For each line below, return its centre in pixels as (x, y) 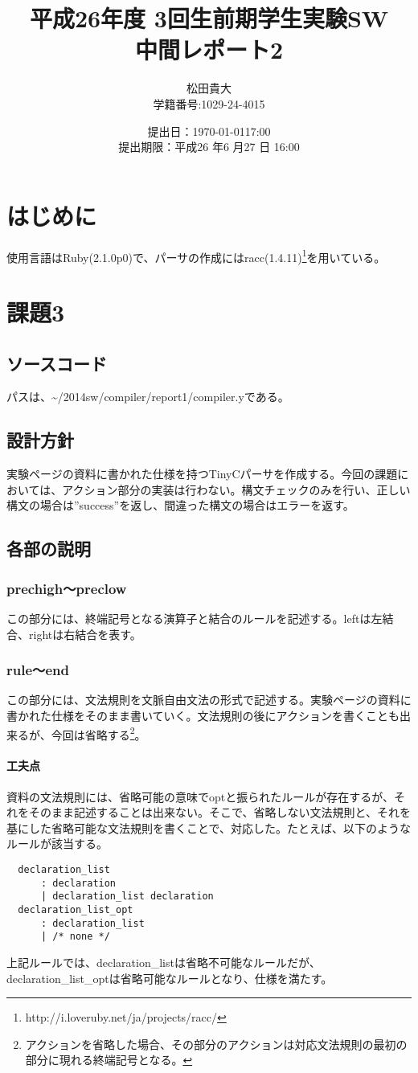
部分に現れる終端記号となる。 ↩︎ (109, 1060)
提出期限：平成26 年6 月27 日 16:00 (209, 147)
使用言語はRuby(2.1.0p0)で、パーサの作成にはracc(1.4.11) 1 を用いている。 (196, 256)
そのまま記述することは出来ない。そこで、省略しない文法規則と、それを (219, 812)
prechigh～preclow (67, 588)
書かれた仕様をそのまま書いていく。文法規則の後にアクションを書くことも (203, 716)
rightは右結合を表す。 (85, 634)
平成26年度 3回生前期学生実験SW (209, 18)
